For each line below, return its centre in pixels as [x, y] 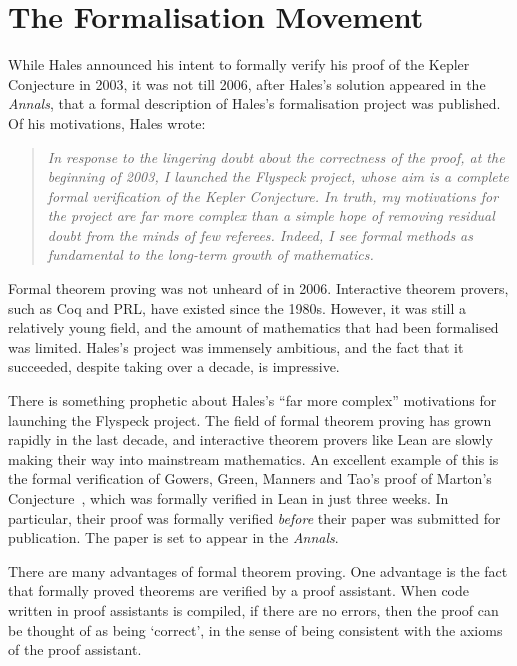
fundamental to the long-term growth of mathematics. [210, 254]
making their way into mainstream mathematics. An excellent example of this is [253, 458]
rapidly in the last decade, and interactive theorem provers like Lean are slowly [250, 439]
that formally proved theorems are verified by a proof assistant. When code [238, 590]
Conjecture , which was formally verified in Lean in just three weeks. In [228, 498]
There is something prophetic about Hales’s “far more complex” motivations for [252, 400]
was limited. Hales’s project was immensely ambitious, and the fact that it [236, 346]
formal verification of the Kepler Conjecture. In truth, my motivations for [273, 195]
